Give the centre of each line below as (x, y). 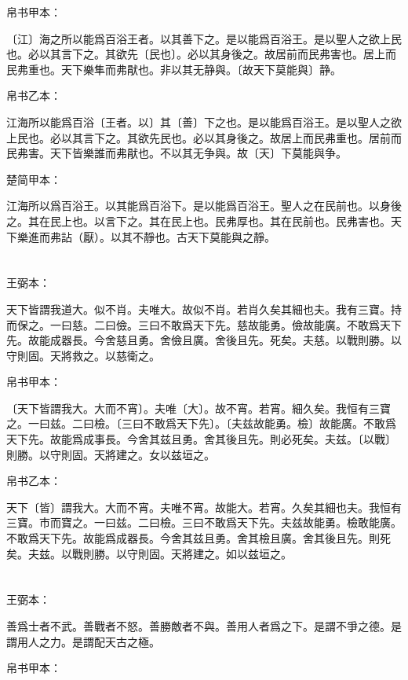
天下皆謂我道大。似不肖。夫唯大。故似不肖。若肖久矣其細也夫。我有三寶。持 (204, 309)
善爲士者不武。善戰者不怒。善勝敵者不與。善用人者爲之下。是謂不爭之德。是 (204, 626)
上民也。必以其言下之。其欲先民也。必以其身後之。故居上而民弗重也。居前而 (204, 137)
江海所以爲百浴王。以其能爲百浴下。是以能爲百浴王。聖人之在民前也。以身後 (204, 206)
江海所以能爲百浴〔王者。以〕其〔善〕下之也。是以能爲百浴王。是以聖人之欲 (204, 121)
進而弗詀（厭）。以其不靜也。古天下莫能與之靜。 (151, 236)
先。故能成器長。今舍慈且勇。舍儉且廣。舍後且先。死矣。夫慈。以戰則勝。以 (204, 340)
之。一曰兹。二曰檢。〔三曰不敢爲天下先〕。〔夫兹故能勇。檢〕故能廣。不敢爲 (201, 423)
